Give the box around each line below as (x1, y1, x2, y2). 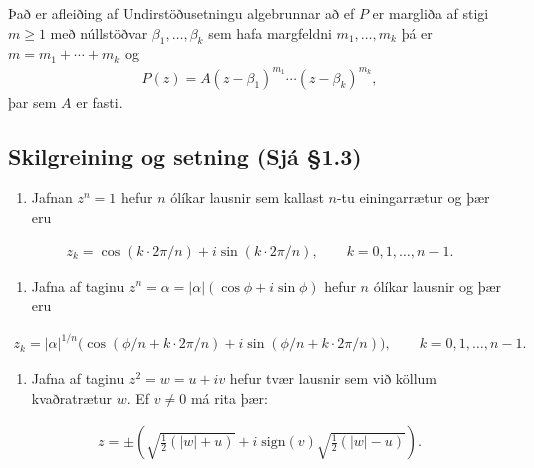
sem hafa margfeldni (208, 22, 332, 43)
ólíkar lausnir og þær (373, 275, 502, 296)
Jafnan (31, 187, 73, 208)
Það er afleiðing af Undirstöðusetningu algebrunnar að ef (8, 3, 355, 23)
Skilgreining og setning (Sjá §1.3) (8, 140, 362, 171)
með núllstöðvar (50, 22, 148, 43)
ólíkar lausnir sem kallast (170, 187, 324, 208)
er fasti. (76, 91, 123, 112)
